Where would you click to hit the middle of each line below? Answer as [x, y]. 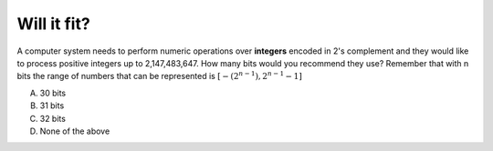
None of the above [75, 131]
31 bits [52, 106]
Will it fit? [53, 24]
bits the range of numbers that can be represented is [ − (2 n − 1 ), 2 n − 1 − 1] [160, 75]
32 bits [52, 118]
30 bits [53, 93]
